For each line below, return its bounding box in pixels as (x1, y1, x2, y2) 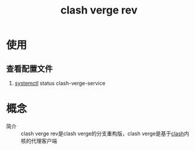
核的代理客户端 (21, 137, 57, 144)
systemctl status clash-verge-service (14, 80, 106, 86)
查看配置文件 (6, 64, 53, 74)
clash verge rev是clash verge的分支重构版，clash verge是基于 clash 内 (21, 130, 190, 137)
